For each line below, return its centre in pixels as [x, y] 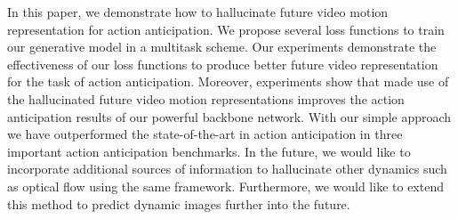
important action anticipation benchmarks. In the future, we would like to [209, 151]
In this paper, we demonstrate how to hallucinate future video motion [198, 12]
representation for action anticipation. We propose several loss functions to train [226, 29]
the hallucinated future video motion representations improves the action [206, 98]
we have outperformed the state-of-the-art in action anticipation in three [205, 134]
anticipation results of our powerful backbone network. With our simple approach [229, 116]
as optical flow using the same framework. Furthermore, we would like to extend [225, 186]
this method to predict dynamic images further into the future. [179, 203]
